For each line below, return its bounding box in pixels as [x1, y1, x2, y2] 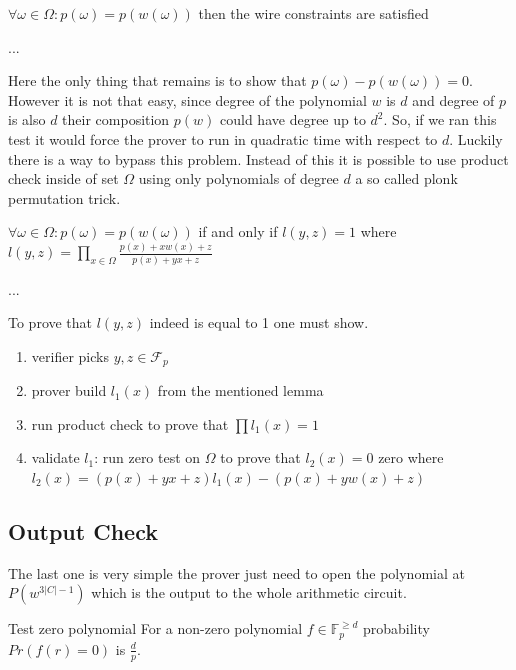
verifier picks [31, 345, 109, 366]
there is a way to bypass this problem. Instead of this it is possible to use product [8, 148, 509, 169]
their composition [62, 109, 170, 130]
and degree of [412, 89, 495, 110]
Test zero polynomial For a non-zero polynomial [8, 618, 303, 639]
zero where [378, 447, 444, 468]
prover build [31, 380, 107, 401]
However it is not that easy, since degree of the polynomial [8, 89, 367, 110]
